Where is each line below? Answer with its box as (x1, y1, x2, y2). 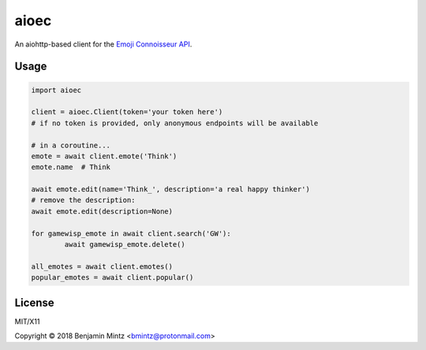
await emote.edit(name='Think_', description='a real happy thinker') (31, 185, 311, 194)
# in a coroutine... (31, 140, 110, 150)
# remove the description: (31, 195, 136, 205)
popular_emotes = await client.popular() (31, 273, 194, 282)
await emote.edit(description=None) (31, 207, 174, 216)
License (14, 296, 54, 309)
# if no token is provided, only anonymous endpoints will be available (31, 118, 319, 128)
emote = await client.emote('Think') (31, 151, 177, 161)
